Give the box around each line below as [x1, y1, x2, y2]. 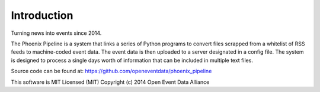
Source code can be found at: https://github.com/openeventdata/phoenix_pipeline [11, 68, 212, 75]
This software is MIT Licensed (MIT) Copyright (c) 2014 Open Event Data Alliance [11, 78, 210, 86]
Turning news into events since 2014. [11, 29, 102, 37]
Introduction [11, 9, 73, 22]
